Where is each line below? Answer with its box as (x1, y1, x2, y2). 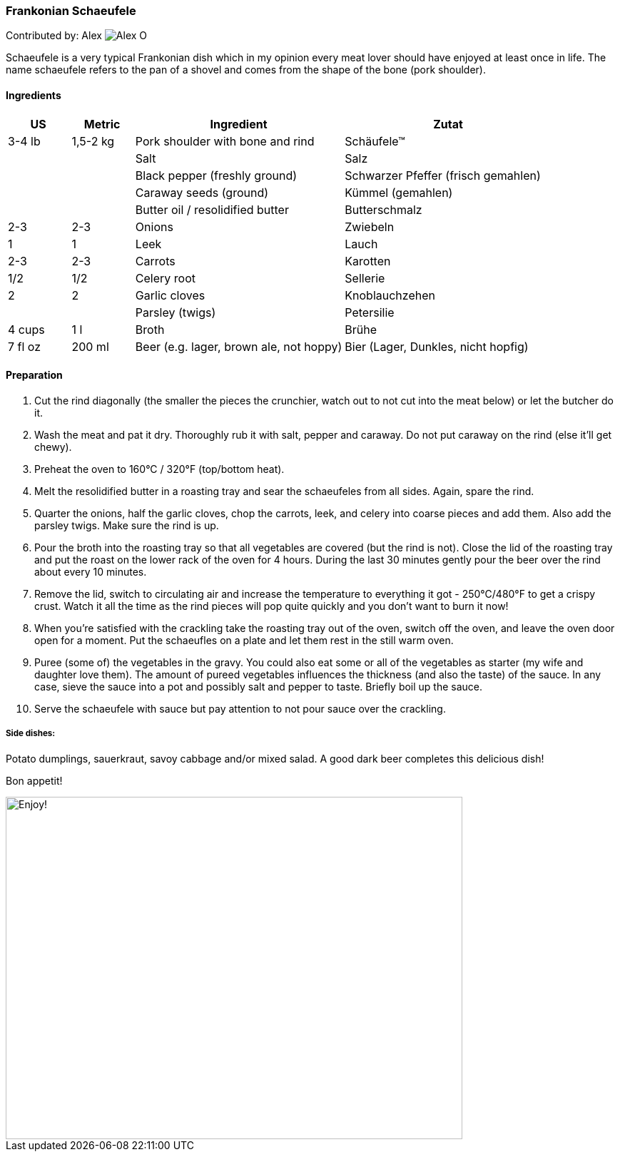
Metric (83, 116, 121, 131)
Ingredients (6, 88, 61, 101)
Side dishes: (6, 728, 56, 739)
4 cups (8, 322, 45, 337)
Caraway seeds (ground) (135, 185, 269, 200)
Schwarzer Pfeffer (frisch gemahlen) (345, 168, 541, 183)
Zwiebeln (345, 219, 395, 234)
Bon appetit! (6, 774, 63, 787)
